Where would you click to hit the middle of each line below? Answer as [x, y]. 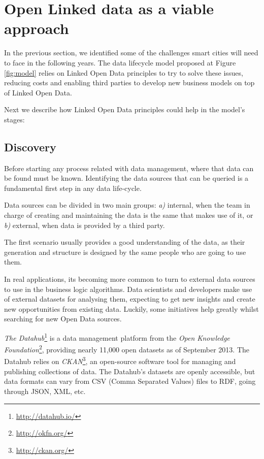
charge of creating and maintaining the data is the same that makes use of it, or [129, 215]
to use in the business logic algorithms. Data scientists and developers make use [128, 289]
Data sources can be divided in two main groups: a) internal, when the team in [127, 205]
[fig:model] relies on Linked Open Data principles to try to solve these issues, [124, 72]
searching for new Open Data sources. [63, 319]
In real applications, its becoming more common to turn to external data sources [130, 279]
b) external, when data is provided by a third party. [85, 225]
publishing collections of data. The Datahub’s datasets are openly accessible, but [130, 371]
